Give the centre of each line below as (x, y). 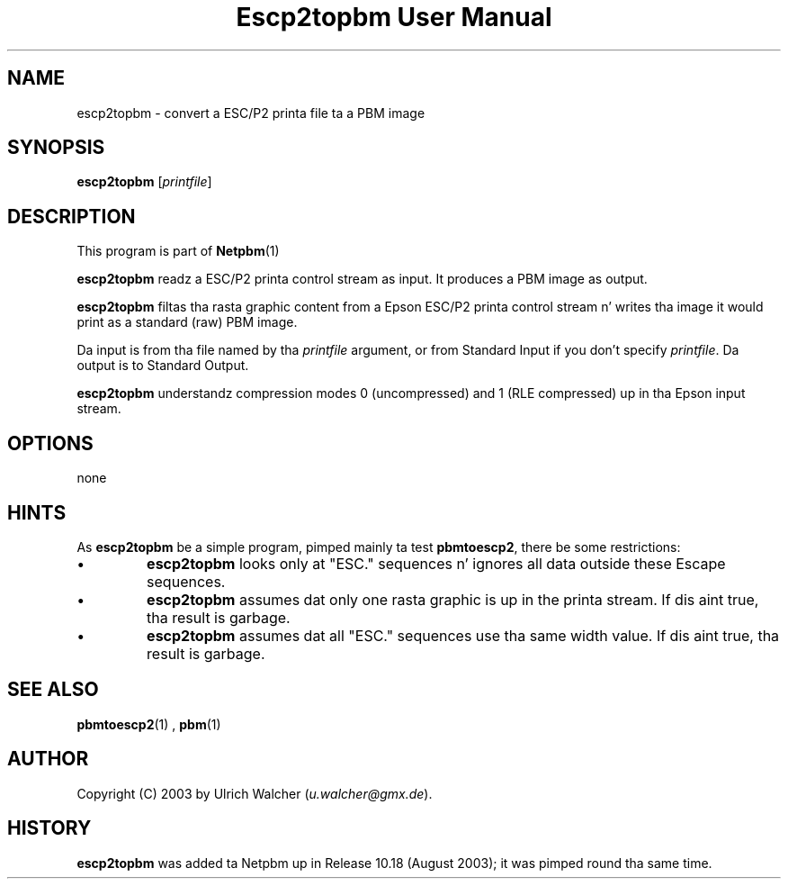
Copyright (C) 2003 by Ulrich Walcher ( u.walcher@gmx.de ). (255, 793)
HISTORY (49, 828)
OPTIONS (50, 443)
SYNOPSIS (56, 148)
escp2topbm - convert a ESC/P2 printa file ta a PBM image (251, 113)
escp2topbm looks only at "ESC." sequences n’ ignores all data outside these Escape (436, 563)
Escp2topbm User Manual (394, 17)
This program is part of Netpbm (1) (178, 251)
